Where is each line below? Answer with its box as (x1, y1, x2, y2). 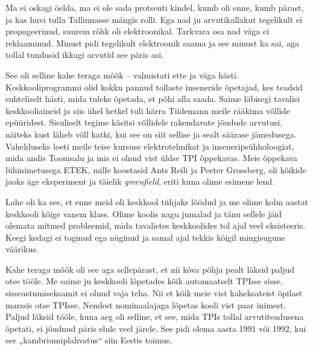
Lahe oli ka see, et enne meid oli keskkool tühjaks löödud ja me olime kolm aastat (5, 195, 309, 208)
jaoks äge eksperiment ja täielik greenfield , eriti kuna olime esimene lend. (5, 175, 274, 188)
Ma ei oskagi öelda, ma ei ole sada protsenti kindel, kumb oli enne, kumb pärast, (5, 1, 304, 13)
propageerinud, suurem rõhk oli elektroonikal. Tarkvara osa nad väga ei (5, 25, 270, 37)
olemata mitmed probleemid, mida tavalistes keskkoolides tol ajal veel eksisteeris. (5, 219, 306, 232)
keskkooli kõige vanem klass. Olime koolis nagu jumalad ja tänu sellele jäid (5, 207, 282, 220)
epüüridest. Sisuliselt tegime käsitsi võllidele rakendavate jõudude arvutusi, (5, 116, 283, 129)
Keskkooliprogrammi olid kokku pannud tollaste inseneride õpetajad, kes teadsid (5, 80, 303, 93)
